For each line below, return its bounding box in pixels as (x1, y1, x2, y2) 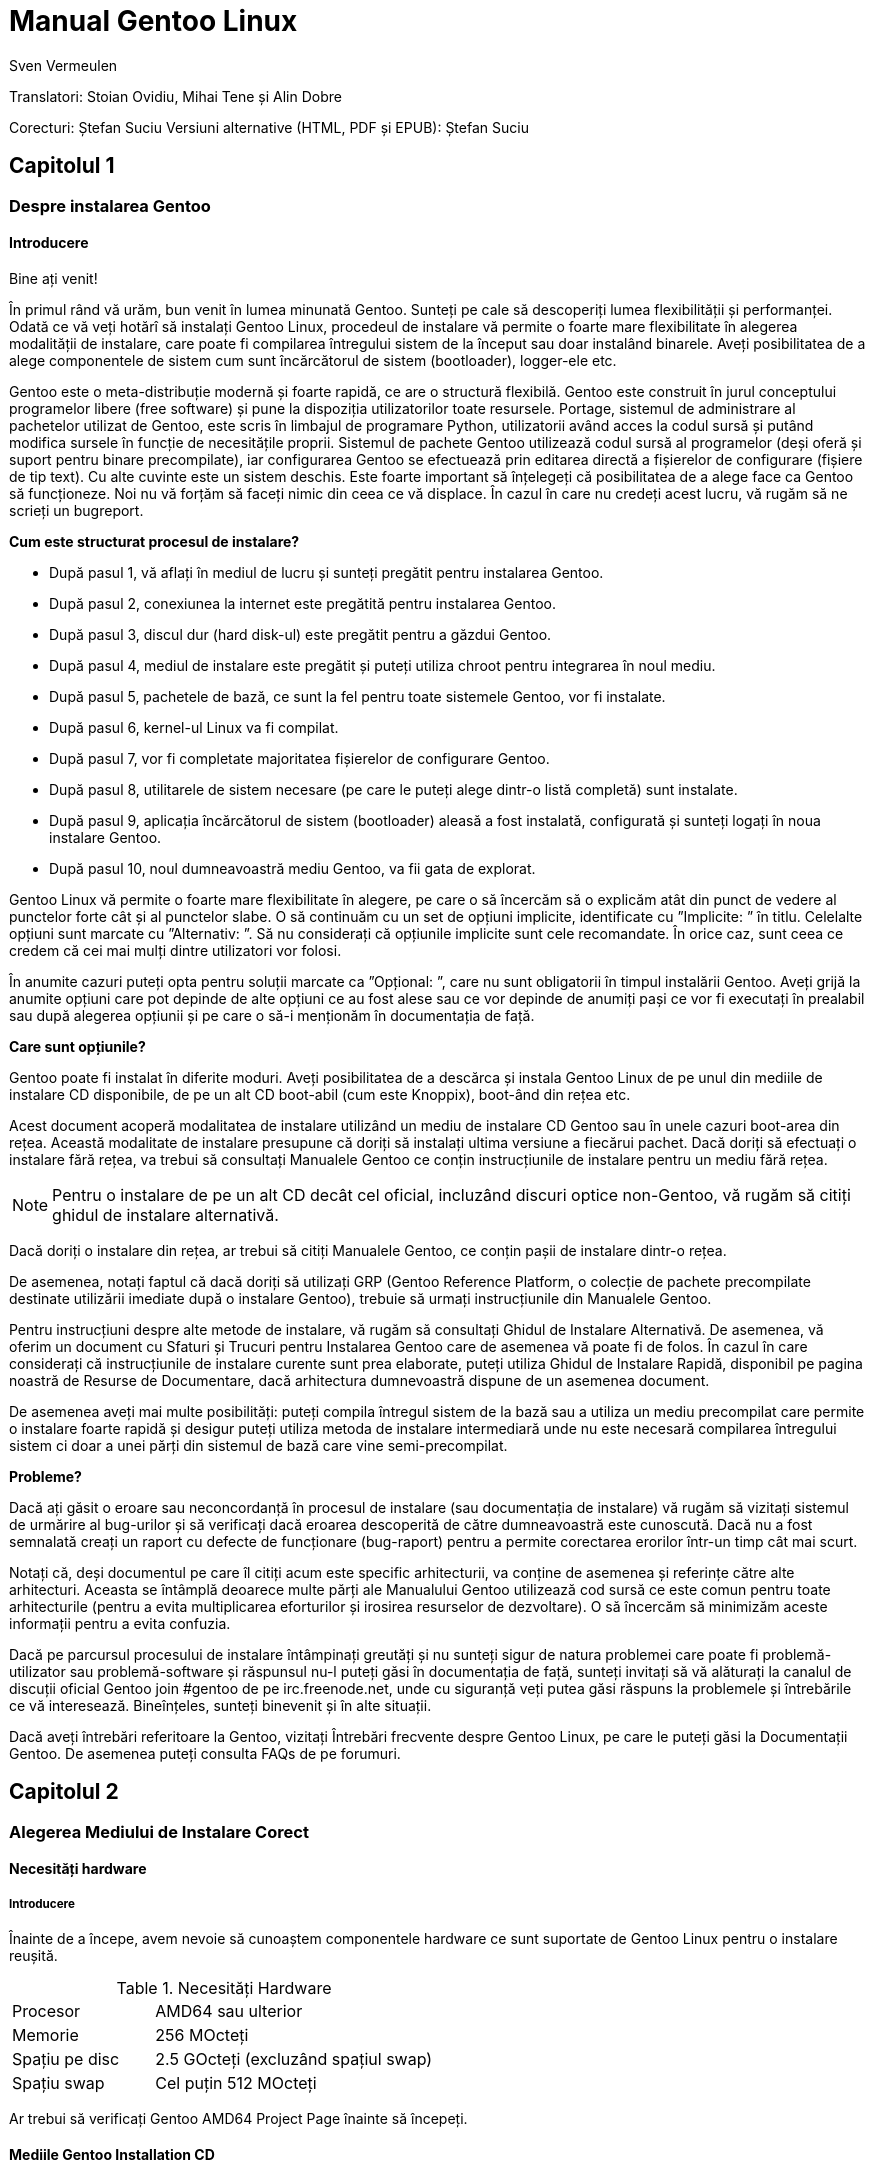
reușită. (9, 1947, 58, 1965)
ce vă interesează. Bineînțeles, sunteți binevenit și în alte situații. (9, 1696, 432, 1714)
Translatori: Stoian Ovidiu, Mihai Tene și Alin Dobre (9, 87, 342, 105)
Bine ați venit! (9, 269, 98, 287)
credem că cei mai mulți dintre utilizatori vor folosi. (9, 941, 342, 959)
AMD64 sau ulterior (155, 2001, 303, 2022)
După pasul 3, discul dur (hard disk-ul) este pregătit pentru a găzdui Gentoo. (49, 625, 552, 643)
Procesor (12, 2001, 81, 2022)
